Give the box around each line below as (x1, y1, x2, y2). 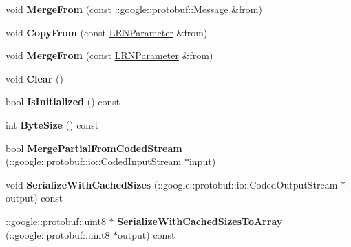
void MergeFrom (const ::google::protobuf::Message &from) (6, 2, 262, 16)
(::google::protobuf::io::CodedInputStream (6, 154, 182, 169)
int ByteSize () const (6, 117, 99, 131)
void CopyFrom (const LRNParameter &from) (6, 25, 208, 39)
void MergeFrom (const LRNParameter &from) (6, 48, 213, 63)
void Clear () (6, 71, 63, 85)
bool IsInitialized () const (6, 94, 120, 109)
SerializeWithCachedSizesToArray (117, 213, 283, 228)
